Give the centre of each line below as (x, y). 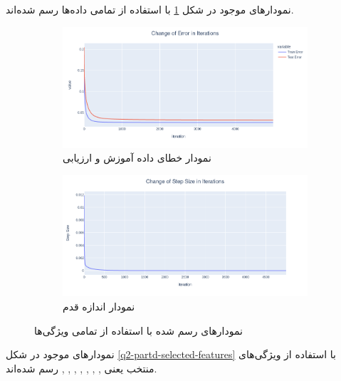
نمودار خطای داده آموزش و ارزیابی (137, 158)
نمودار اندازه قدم (99, 306)
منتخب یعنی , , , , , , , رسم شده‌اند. (82, 368)
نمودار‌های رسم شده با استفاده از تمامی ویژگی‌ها (138, 330)
